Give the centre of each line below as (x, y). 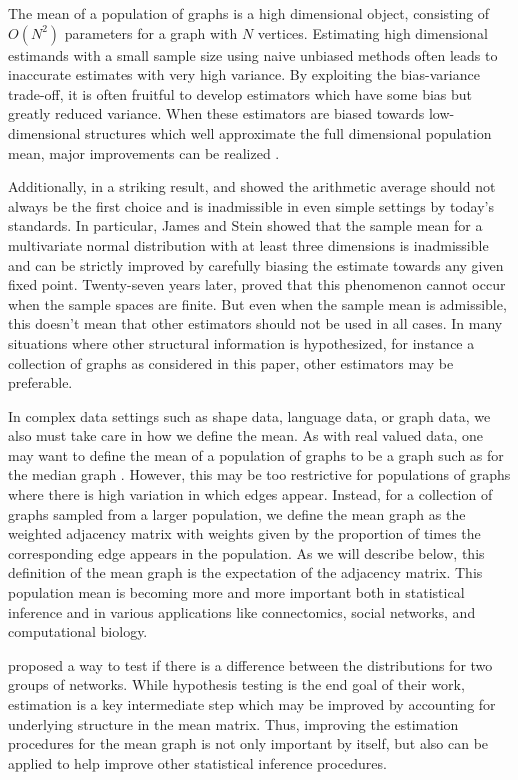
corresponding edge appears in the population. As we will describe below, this (246, 552)
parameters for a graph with (151, 32)
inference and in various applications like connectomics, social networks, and (242, 611)
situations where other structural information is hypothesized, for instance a (241, 342)
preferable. (40, 382)
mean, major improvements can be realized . (144, 152)
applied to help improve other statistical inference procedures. (197, 762)
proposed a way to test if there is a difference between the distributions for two (250, 664)
